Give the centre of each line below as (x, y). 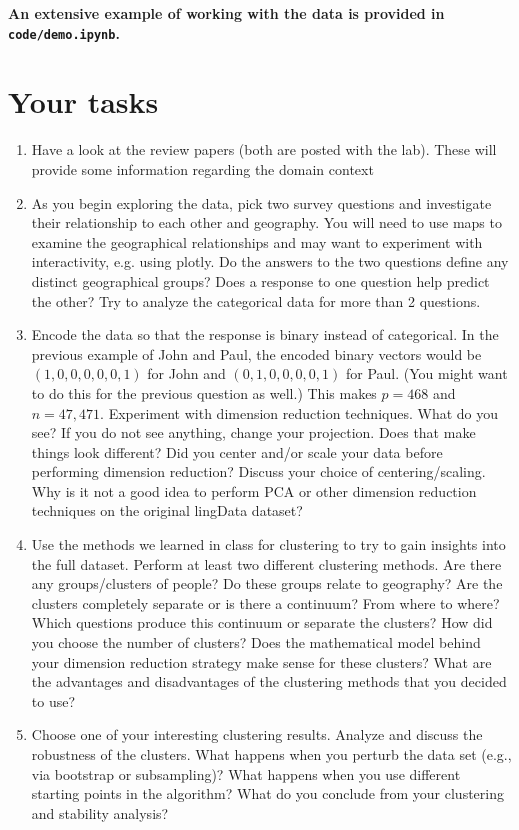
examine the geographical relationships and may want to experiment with (257, 241)
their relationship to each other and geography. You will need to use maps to (266, 222)
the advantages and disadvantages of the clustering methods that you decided (269, 681)
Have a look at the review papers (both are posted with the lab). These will (264, 149)
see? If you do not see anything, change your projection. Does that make (253, 432)
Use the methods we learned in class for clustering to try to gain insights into (268, 544)
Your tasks (83, 101)
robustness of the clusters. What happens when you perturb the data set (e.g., (271, 754)
